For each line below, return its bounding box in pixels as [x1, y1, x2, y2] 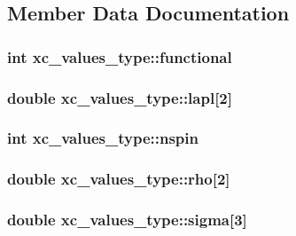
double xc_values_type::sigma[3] [7, 208, 247, 231]
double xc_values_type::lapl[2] [7, 86, 232, 108]
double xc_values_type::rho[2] [7, 168, 230, 190]
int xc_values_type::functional [7, 45, 232, 67]
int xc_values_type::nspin [7, 127, 199, 149]
